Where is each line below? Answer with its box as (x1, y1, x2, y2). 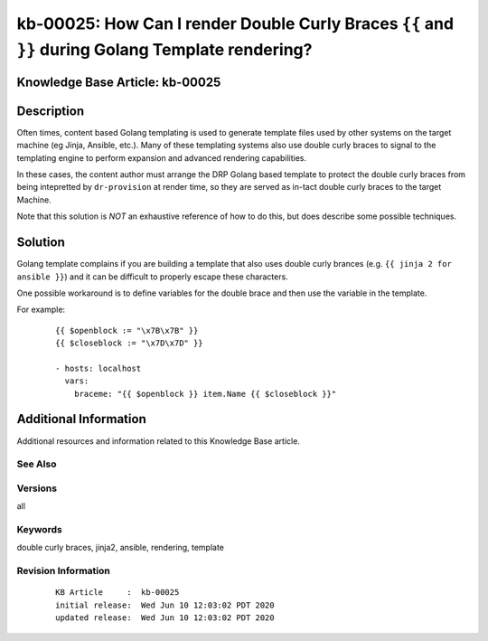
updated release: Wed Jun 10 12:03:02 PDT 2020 (55, 613, 275, 623)
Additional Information (16, 411, 146, 427)
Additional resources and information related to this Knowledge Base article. (16, 435, 300, 447)
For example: (16, 304, 66, 316)
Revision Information (16, 565, 110, 578)
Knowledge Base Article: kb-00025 (16, 74, 221, 90)
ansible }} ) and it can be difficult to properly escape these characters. (16, 271, 288, 282)
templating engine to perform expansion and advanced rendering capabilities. (16, 152, 307, 163)
